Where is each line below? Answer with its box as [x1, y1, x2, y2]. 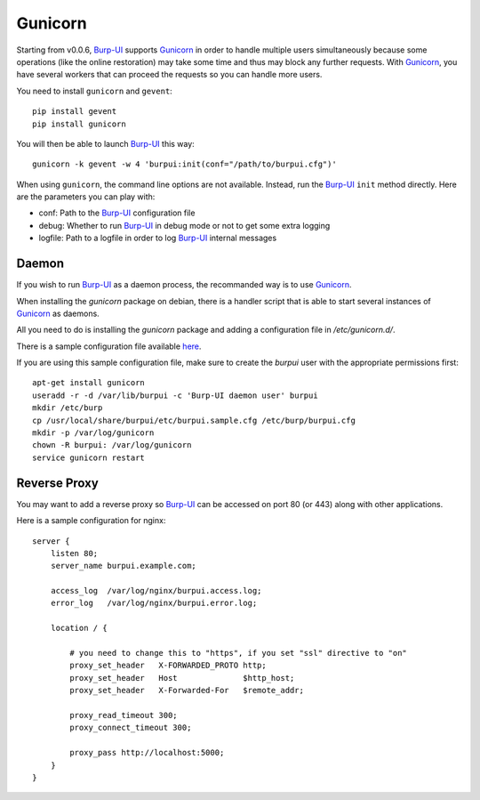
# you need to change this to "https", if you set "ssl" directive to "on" [69, 648, 408, 659]
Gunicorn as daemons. [16, 308, 100, 319]
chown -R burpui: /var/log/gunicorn [32, 440, 192, 450]
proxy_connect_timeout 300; [69, 723, 192, 733]
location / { [50, 623, 108, 634]
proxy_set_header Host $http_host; [69, 673, 295, 683]
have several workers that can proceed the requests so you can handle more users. [16, 69, 323, 80]
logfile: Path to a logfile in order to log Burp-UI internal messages [38, 232, 277, 244]
